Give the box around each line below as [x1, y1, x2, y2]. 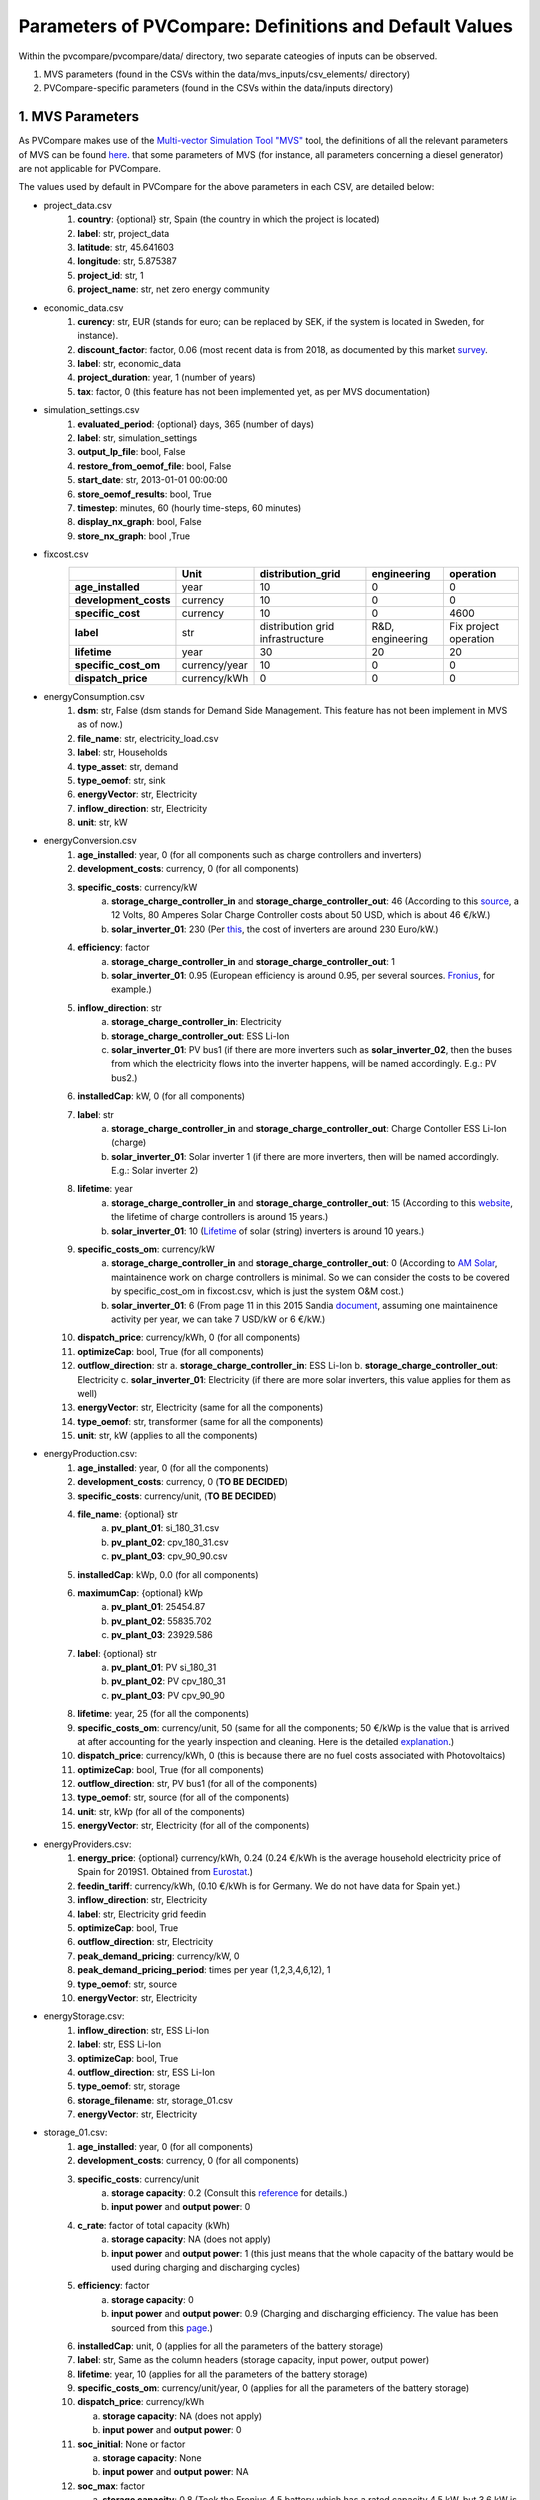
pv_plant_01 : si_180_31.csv [111, 1522, 220, 1534]
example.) [111, 983, 152, 995]
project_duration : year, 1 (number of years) [77, 371, 256, 384]
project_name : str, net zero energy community [77, 283, 270, 295]
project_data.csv [43, 199, 112, 211]
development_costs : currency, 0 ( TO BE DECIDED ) [77, 1476, 289, 1488]
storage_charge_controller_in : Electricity [111, 1016, 282, 1028]
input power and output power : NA [102, 2466, 249, 2478]
